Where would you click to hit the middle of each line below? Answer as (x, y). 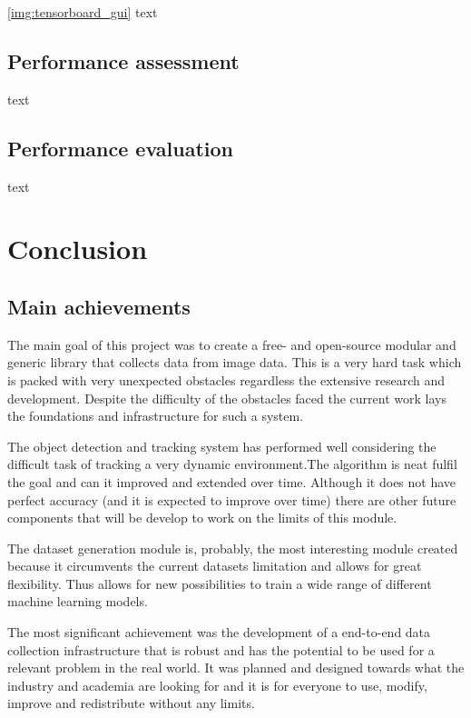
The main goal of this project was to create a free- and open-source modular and (232, 344)
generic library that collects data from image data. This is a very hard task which (235, 362)
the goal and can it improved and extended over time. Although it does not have (232, 481)
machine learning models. (78, 601)
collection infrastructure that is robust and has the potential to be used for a (221, 649)
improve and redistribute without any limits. (131, 703)
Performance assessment (123, 60)
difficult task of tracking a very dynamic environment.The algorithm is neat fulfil (232, 464)
